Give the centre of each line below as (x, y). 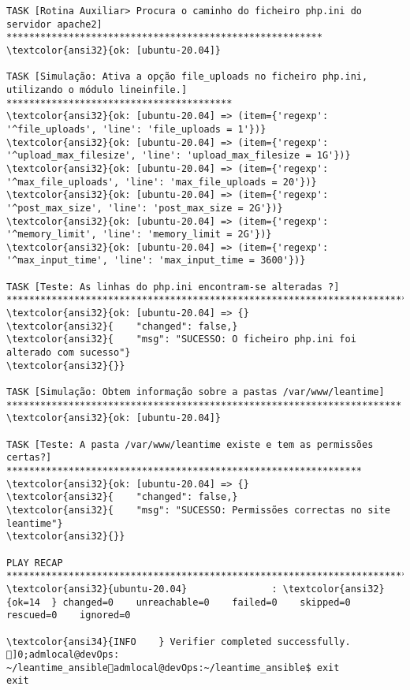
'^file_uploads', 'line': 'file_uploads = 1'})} (136, 129)
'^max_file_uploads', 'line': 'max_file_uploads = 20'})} (162, 182)
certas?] (29, 458)
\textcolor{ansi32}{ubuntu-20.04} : (142, 589)
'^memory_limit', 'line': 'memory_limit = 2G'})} (139, 235)
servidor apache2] (54, 24)
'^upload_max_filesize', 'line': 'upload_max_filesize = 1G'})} (179, 156)
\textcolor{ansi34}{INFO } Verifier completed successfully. (179, 642)
